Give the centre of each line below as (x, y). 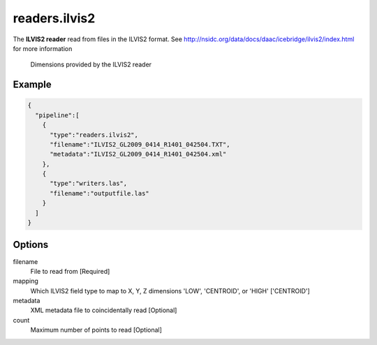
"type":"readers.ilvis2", (94, 135)
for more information (43, 48)
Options (31, 245)
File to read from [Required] (70, 271)
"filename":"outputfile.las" (99, 193)
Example (32, 85)
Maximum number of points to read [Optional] (96, 330)
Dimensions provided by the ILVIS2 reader (91, 65)
